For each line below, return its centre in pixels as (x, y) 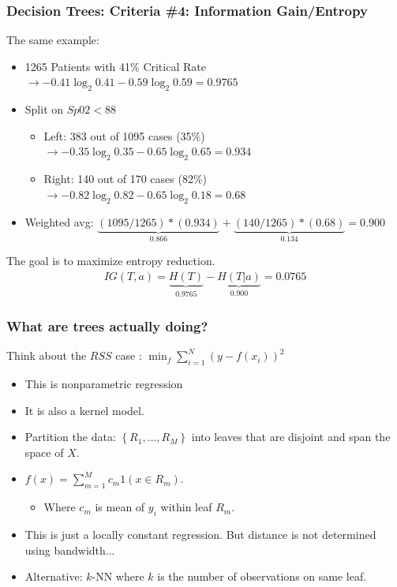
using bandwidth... (70, 550)
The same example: (53, 40)
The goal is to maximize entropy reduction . (111, 261)
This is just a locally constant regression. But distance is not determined (200, 535)
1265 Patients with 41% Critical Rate (115, 66)
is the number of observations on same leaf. (262, 576)
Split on (44, 109)
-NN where (118, 576)
